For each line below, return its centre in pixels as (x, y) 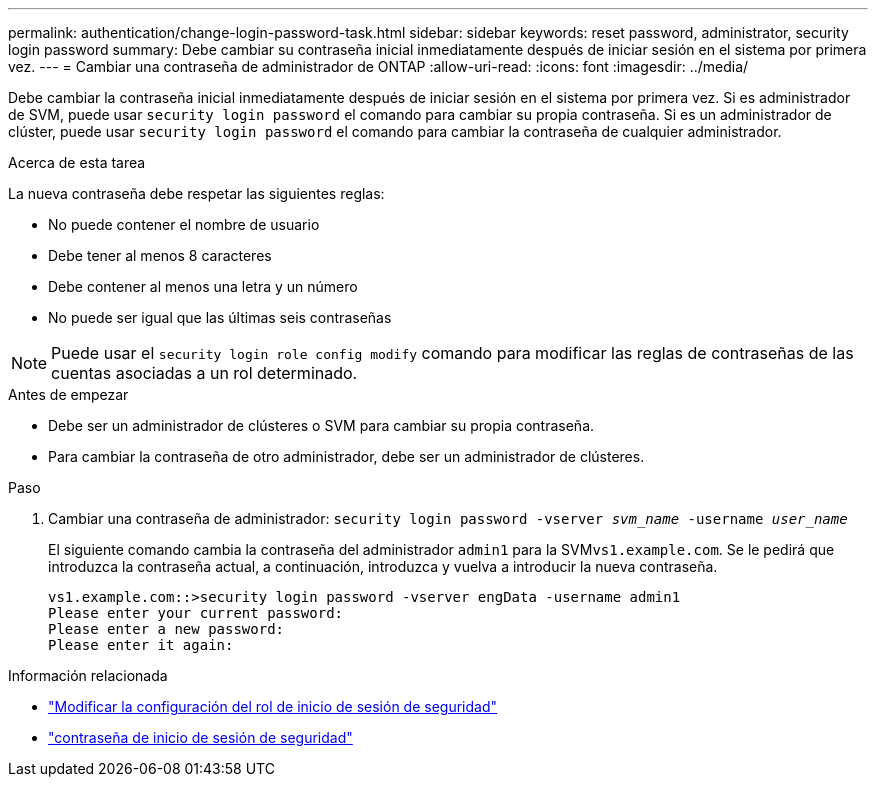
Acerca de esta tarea (77, 162)
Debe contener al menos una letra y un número (203, 286)
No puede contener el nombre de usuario (184, 224)
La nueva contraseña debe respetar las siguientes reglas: (196, 193)
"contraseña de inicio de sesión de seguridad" (200, 737)
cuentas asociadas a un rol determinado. (204, 373)
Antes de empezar (68, 394)
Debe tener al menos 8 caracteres (160, 255)
